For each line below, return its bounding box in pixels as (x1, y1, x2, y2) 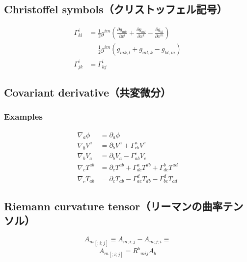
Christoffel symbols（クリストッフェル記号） (4, 1, 227, 17)
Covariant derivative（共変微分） (4, 84, 171, 99)
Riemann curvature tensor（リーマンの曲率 (4, 198, 223, 214)
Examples (4, 110, 43, 123)
